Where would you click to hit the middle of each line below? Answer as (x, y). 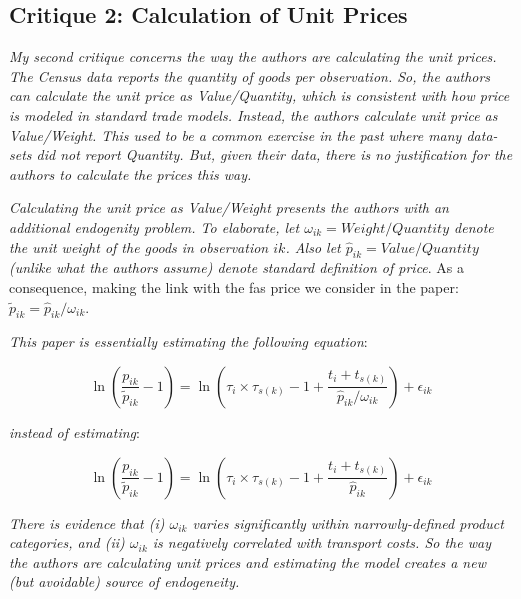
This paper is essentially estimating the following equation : (188, 341)
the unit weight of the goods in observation (139, 246)
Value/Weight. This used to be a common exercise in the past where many (235, 134)
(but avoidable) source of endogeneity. (124, 581)
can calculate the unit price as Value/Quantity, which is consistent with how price (259, 95)
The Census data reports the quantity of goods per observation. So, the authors (250, 75)
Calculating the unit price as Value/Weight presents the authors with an (229, 207)
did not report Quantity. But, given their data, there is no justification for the (274, 154)
